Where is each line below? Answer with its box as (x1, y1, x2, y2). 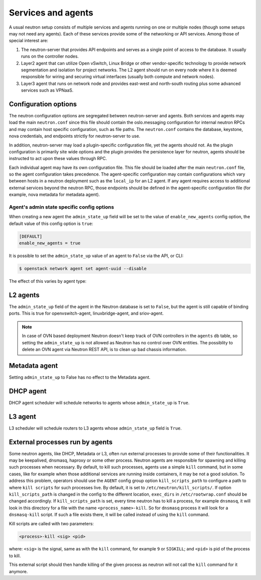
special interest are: (9, 38, 48, 44)
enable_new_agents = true (19, 241, 81, 246)
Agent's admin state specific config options (9, 204, 115, 210)
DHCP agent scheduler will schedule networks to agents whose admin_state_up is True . (9, 400, 189, 405)
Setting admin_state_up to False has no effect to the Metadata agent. (9, 374, 151, 380)
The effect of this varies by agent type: (9, 278, 87, 284)
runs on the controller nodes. (21, 53, 79, 59)
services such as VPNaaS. (21, 87, 73, 93)
